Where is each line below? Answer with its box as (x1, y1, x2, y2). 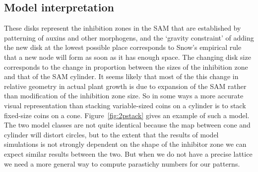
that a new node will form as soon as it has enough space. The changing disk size (4, 51, 251, 62)
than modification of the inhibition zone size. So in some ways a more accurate (4, 90, 244, 101)
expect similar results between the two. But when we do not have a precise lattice (4, 148, 253, 159)
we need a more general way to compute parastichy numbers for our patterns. (4, 158, 240, 169)
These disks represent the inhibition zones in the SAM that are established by (4, 23, 241, 33)
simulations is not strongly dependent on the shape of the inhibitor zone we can (4, 139, 247, 149)
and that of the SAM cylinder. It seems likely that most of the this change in (4, 71, 239, 82)
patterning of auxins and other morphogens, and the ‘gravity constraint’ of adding (4, 32, 254, 43)
